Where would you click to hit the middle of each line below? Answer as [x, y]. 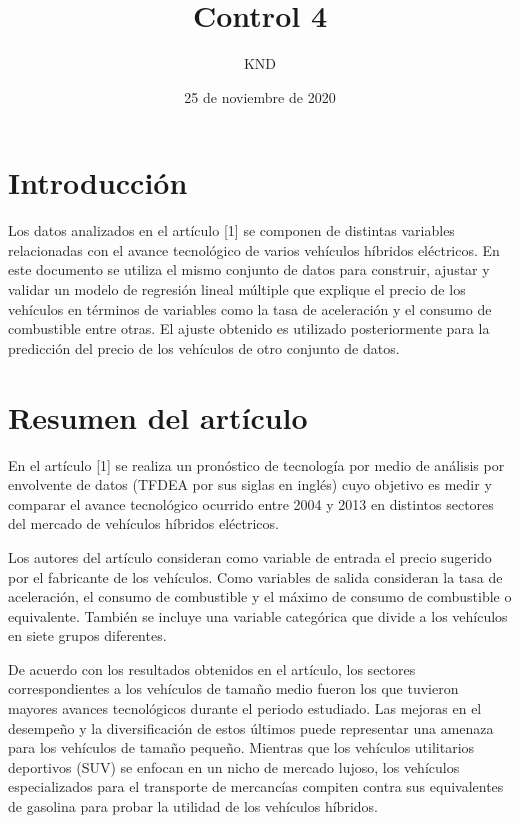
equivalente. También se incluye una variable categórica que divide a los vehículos [258, 615]
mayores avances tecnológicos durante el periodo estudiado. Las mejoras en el [245, 708]
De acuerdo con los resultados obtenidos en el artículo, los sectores [212, 668]
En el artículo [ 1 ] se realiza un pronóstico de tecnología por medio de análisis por [256, 464]
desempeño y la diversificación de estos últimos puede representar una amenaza [251, 727]
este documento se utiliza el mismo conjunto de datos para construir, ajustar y [249, 269]
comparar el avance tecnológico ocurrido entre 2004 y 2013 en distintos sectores [251, 503]
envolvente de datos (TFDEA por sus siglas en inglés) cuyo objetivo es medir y [250, 484]
